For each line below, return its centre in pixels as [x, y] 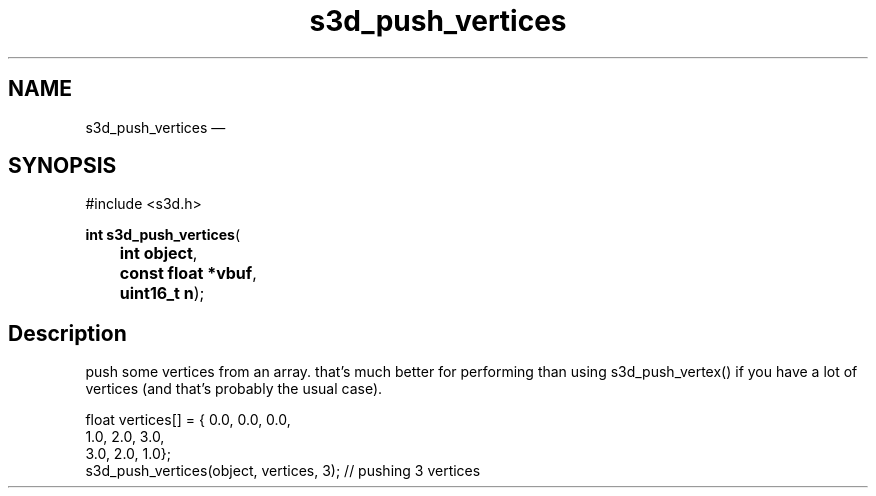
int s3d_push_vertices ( [162, 235]
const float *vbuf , [188, 273]
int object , [158, 253]
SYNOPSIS [62, 166]
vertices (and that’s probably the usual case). [234, 389]
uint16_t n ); [162, 293]
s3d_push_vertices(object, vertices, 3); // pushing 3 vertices [283, 471]
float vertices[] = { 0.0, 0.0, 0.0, [188, 420]
